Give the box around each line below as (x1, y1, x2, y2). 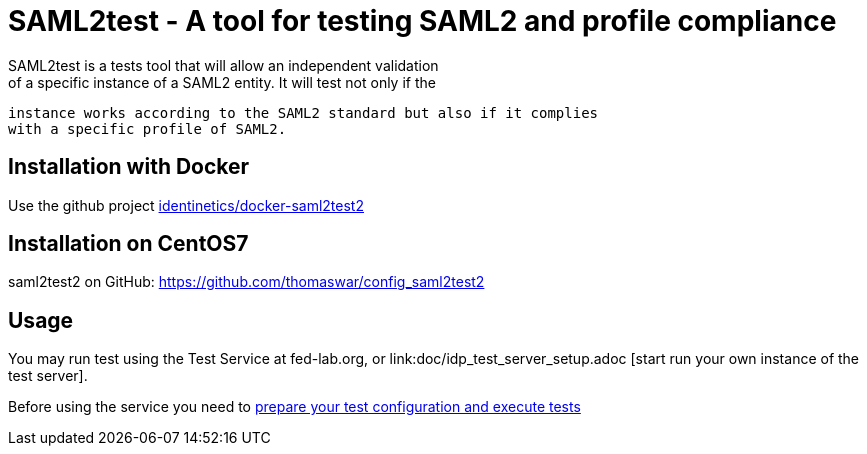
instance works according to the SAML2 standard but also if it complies (8, 104, 599, 121)
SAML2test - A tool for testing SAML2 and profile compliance (8, 4, 837, 38)
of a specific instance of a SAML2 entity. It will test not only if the (8, 73, 436, 91)
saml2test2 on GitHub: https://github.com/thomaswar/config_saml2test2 (8, 273, 485, 291)
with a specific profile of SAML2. (8, 120, 287, 137)
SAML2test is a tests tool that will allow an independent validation (8, 56, 439, 74)
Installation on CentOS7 (8, 231, 249, 257)
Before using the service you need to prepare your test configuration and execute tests (8, 398, 581, 416)
